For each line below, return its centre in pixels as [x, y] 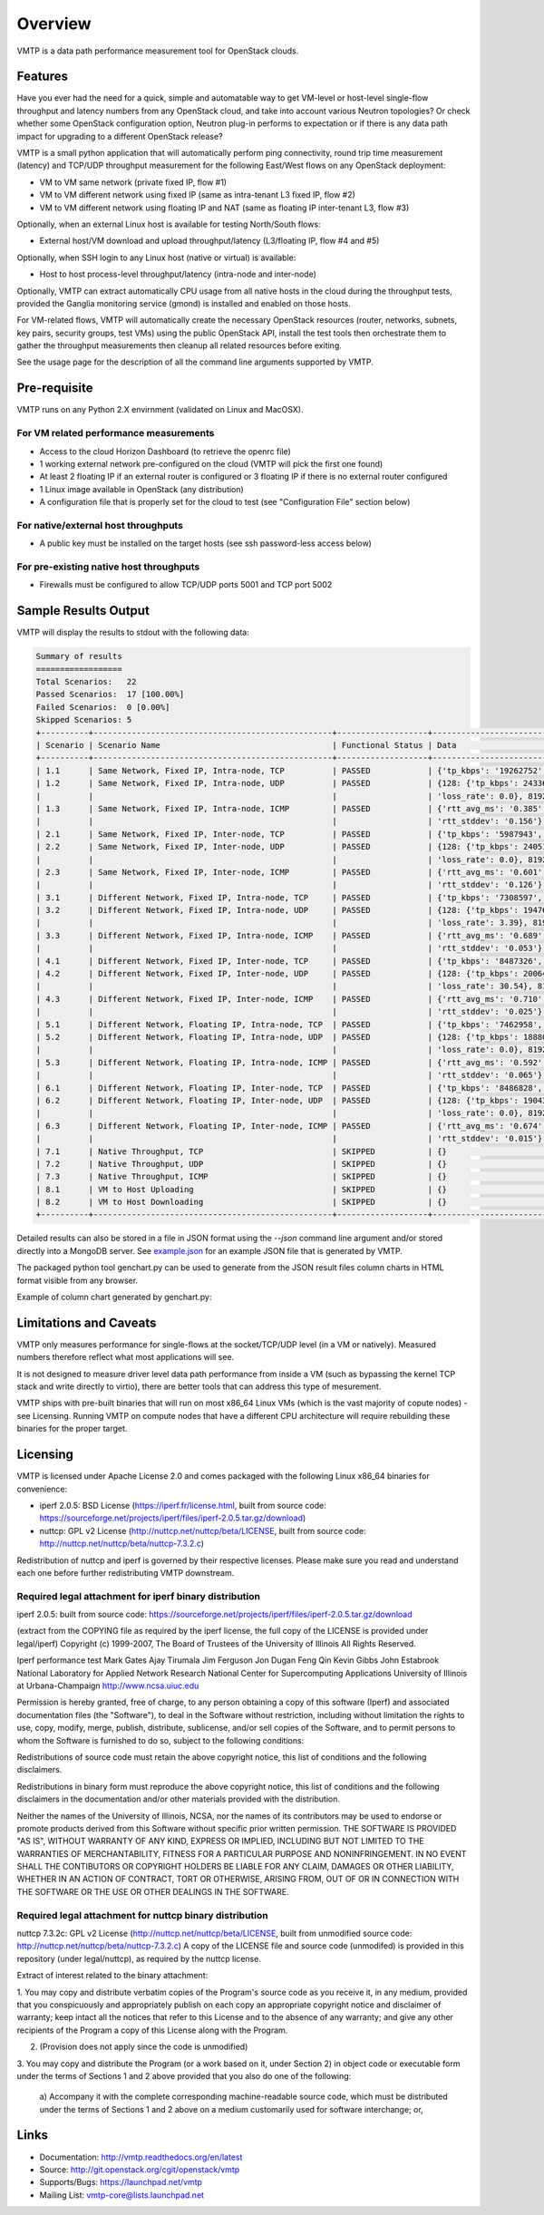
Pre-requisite [55, 389]
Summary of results [79, 656]
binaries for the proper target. [72, 1429]
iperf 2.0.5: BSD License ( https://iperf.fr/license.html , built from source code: [183, 1505]
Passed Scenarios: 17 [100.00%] [110, 695]
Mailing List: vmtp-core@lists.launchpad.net [121, 2195]
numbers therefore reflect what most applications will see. [126, 1357]
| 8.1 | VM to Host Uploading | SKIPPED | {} [242, 1189]
